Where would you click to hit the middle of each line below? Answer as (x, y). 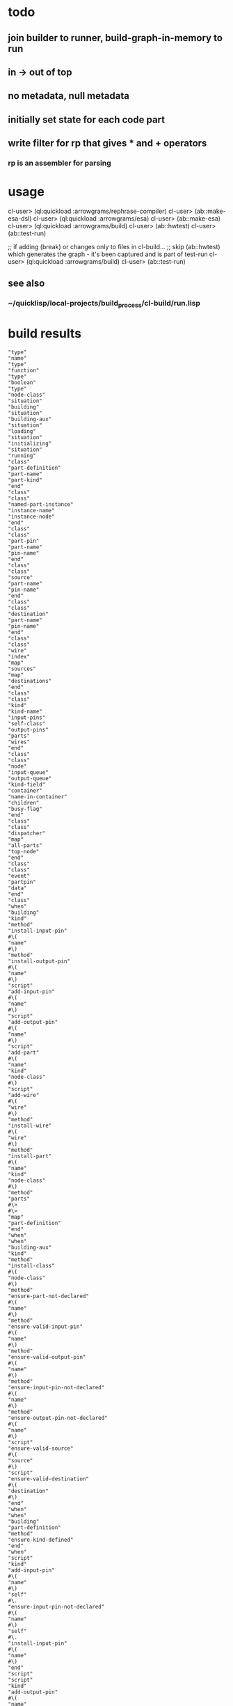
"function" (24, 370)
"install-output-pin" (39, 961)
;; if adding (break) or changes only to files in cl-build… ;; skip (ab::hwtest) (114, 247)
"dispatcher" (27, 833)
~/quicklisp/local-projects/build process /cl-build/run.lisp (104, 304)
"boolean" (22, 382)
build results (45, 333)
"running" (22, 456)
